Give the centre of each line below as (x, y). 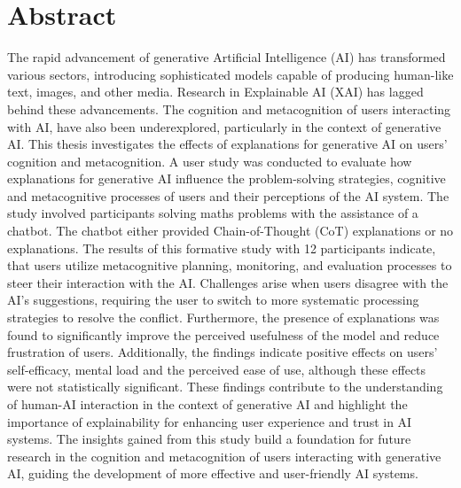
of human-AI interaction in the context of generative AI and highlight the (207, 404)
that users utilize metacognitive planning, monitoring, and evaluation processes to (230, 265)
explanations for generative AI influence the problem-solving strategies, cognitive (227, 178)
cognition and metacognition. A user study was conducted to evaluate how (210, 161)
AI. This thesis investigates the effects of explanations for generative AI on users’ (227, 144)
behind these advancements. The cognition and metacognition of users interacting (229, 108)
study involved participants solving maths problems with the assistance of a (213, 213)
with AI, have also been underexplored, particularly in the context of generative (224, 126)
